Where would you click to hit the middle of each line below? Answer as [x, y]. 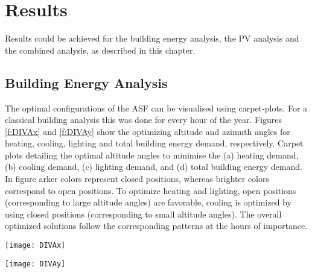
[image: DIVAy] [35, 264]
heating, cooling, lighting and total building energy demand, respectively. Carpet [154, 143]
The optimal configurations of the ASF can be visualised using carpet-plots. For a [156, 108]
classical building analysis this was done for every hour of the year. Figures [144, 120]
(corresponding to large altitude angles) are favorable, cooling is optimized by [148, 202]
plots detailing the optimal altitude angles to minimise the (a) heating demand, [152, 155]
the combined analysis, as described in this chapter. [100, 50]
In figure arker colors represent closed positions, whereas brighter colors [137, 179]
